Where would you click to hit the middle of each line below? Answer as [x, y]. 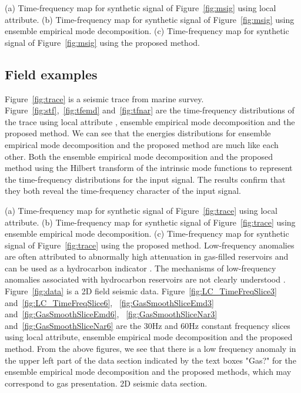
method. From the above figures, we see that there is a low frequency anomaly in [150, 349]
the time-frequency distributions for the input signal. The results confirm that [145, 179]
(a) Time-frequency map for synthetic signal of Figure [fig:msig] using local [141, 8]
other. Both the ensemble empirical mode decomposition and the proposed [139, 156]
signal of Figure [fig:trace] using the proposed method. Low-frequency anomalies [150, 245]
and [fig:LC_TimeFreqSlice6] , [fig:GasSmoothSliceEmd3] [109, 302]
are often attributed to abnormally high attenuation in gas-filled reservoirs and [147, 256]
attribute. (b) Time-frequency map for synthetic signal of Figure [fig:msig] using [150, 19]
